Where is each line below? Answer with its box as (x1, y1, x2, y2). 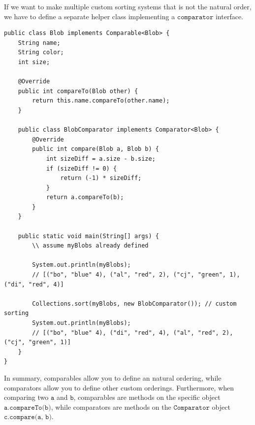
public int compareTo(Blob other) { (18, 87, 138, 95)
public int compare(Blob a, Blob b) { (32, 145, 159, 153)
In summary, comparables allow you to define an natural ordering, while (4, 372, 222, 383)
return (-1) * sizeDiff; (60, 175, 142, 182)
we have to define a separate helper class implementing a (4, 11, 175, 21)
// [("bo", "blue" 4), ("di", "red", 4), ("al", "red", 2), (32, 329, 233, 336)
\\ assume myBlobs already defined (32, 242, 149, 249)
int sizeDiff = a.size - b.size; (46, 155, 156, 162)
